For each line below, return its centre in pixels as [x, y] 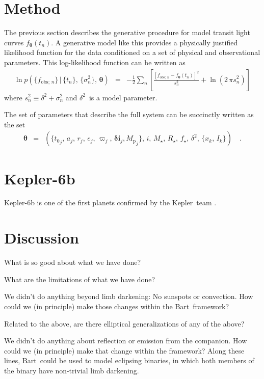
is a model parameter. [123, 97]
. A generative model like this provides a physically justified [144, 42]
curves [14, 42]
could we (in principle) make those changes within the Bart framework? [117, 306]
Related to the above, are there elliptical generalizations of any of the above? [124, 323]
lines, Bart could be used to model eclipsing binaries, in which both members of [129, 360]
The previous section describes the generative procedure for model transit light [127, 32]
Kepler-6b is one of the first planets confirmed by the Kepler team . [110, 202]
